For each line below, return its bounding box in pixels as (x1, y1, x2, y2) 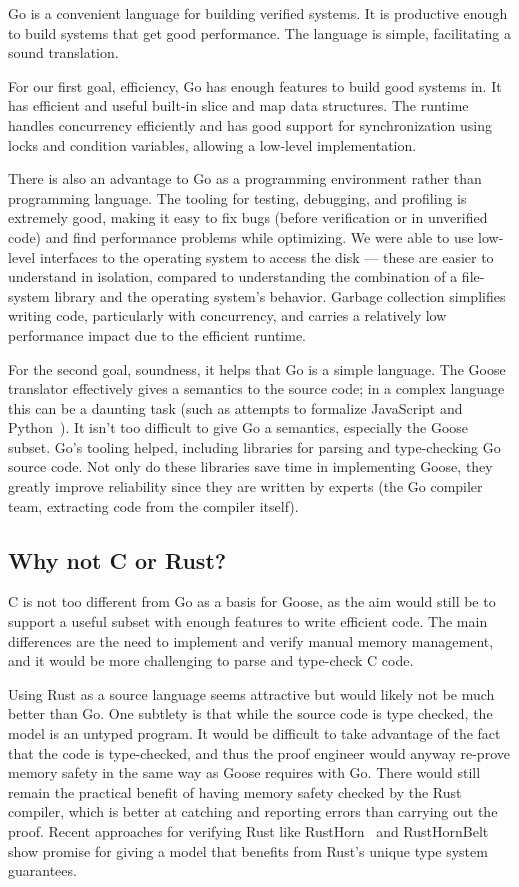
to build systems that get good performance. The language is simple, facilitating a (8, 22, 511, 43)
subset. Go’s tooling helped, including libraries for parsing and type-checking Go (8, 436, 501, 457)
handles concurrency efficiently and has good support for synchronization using (8, 114, 493, 135)
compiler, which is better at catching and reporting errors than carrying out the (8, 801, 498, 822)
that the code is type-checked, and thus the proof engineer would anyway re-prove (8, 742, 510, 763)
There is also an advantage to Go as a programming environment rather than (8, 168, 482, 189)
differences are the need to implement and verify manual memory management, (8, 630, 494, 651)
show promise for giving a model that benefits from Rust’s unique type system (8, 840, 488, 861)
